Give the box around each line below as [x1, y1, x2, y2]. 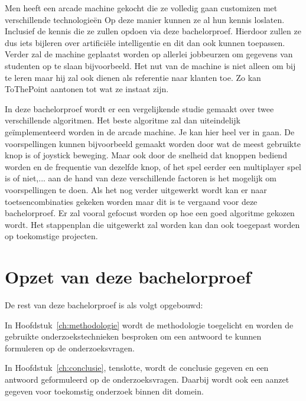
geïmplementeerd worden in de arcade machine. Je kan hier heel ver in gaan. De [5, 125, 295, 138]
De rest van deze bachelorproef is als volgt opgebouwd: [5, 299, 203, 311]
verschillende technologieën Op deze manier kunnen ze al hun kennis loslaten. [5, 13, 285, 25]
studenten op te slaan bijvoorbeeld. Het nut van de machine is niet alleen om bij [5, 59, 296, 71]
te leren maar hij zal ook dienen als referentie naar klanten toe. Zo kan [5, 71, 261, 83]
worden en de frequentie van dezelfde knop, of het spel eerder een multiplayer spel [5, 160, 301, 172]
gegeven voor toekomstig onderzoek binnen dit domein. [5, 384, 204, 397]
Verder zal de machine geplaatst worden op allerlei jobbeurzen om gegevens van [5, 48, 293, 60]
